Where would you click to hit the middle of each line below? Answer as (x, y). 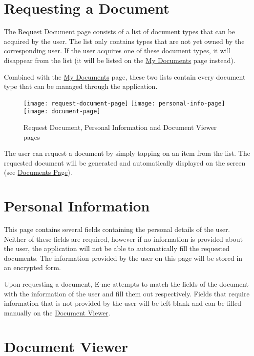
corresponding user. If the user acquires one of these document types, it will (117, 51)
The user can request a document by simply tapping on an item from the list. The (127, 153)
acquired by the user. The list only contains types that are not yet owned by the (124, 41)
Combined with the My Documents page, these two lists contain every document (125, 76)
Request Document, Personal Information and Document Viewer (120, 127)
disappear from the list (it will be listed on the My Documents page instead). (120, 60)
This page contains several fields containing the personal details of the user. (117, 229)
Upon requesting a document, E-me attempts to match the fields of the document (126, 284)
